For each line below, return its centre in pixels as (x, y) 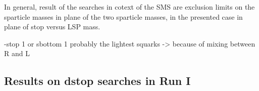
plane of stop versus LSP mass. (52, 27)
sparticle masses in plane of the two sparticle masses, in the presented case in (123, 16)
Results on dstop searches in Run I (97, 81)
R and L (17, 53)
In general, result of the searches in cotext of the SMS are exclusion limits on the (129, 7)
